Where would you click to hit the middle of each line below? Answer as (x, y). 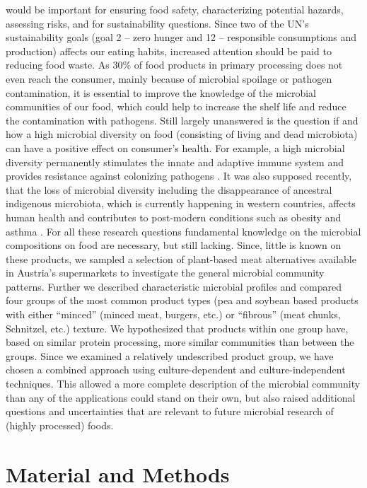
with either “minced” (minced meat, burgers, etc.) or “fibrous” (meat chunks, (173, 314)
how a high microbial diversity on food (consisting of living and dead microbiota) (182, 134)
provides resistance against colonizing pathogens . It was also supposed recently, (179, 176)
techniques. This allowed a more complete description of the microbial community (183, 384)
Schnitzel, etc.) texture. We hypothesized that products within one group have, (177, 328)
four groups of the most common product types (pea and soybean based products (182, 300)
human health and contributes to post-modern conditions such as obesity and (174, 217)
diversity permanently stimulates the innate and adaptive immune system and (175, 162)
